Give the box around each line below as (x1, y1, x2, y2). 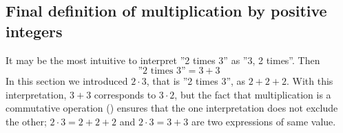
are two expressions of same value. (191, 114, 336, 128)
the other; (6, 114, 47, 128)
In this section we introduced (6, 74, 128, 88)
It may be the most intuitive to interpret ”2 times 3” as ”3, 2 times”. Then (6, 52, 320, 67)
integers (6, 20, 63, 41)
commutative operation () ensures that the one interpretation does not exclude (6, 101, 338, 115)
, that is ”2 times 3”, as (146, 74, 246, 88)
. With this (286, 74, 333, 88)
